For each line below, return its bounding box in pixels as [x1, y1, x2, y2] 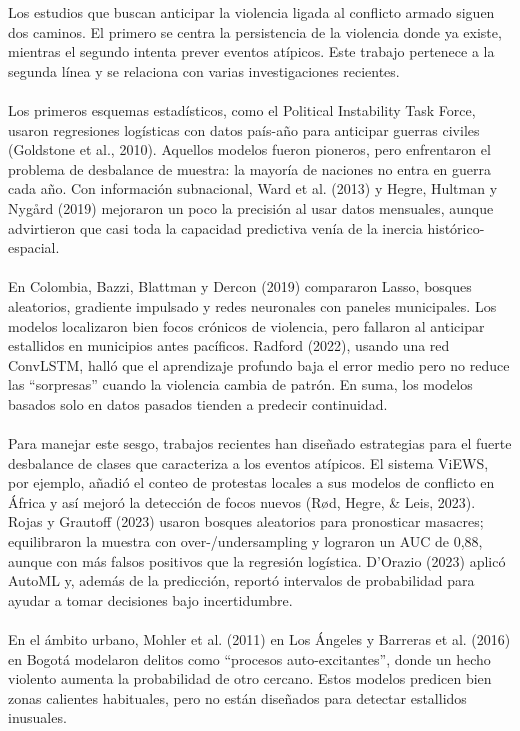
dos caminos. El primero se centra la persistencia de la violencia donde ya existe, [8, 21, 502, 42]
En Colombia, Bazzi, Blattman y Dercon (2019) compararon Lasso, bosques [8, 276, 472, 297]
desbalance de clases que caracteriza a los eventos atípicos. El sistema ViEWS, [8, 452, 489, 473]
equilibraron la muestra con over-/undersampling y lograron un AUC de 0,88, [8, 531, 483, 552]
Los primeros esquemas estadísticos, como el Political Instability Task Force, [8, 99, 476, 120]
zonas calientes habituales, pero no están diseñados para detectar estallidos [8, 687, 467, 708]
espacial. [8, 237, 60, 258]
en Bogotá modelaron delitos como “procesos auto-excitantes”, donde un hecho [8, 648, 491, 669]
